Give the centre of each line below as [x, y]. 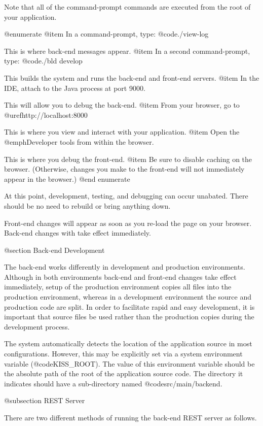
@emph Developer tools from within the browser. [79, 141]
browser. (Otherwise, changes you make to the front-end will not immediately [124, 169]
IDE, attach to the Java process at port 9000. [75, 88]
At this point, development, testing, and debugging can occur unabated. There [126, 196]
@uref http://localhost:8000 [46, 114]
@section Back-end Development [54, 250]
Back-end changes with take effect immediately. [78, 233]
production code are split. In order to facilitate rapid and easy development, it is [129, 306]
